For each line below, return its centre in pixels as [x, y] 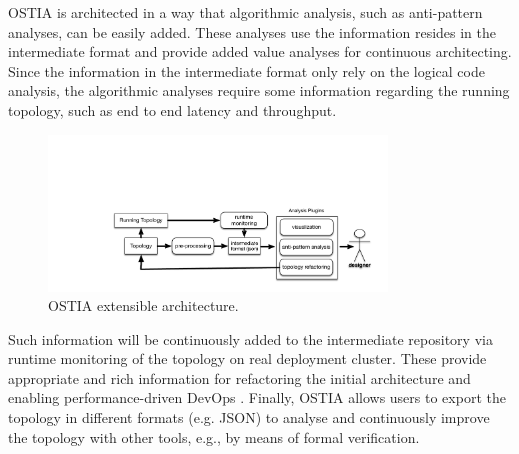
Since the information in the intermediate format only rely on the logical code [246, 70]
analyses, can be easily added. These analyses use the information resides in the [252, 31]
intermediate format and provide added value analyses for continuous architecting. [260, 51]
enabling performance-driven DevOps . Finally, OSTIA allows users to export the [257, 397]
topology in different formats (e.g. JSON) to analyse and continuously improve [249, 417]
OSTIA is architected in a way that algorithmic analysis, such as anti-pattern [245, 12]
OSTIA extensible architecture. [143, 305]
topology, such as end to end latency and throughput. [172, 109]
